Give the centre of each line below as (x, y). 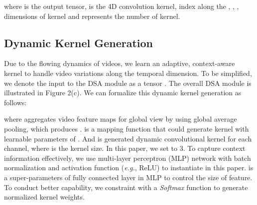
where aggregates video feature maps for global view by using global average (121, 119)
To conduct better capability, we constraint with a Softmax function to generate (126, 187)
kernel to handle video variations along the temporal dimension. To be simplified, (128, 73)
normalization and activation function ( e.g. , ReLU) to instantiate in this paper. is (129, 168)
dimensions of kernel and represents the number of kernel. (92, 16)
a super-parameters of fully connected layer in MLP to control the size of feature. (128, 177)
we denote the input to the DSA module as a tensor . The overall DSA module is (128, 83)
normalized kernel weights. (44, 197)
